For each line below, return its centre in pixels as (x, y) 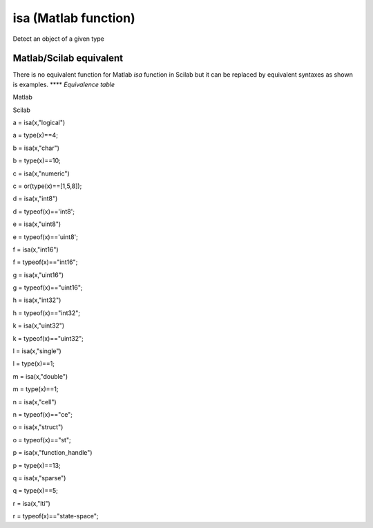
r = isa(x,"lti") (32, 503)
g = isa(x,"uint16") (38, 275)
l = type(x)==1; (34, 364)
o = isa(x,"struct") (38, 427)
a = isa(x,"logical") (39, 123)
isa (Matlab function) (74, 18)
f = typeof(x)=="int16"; (45, 262)
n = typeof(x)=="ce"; (42, 414)
